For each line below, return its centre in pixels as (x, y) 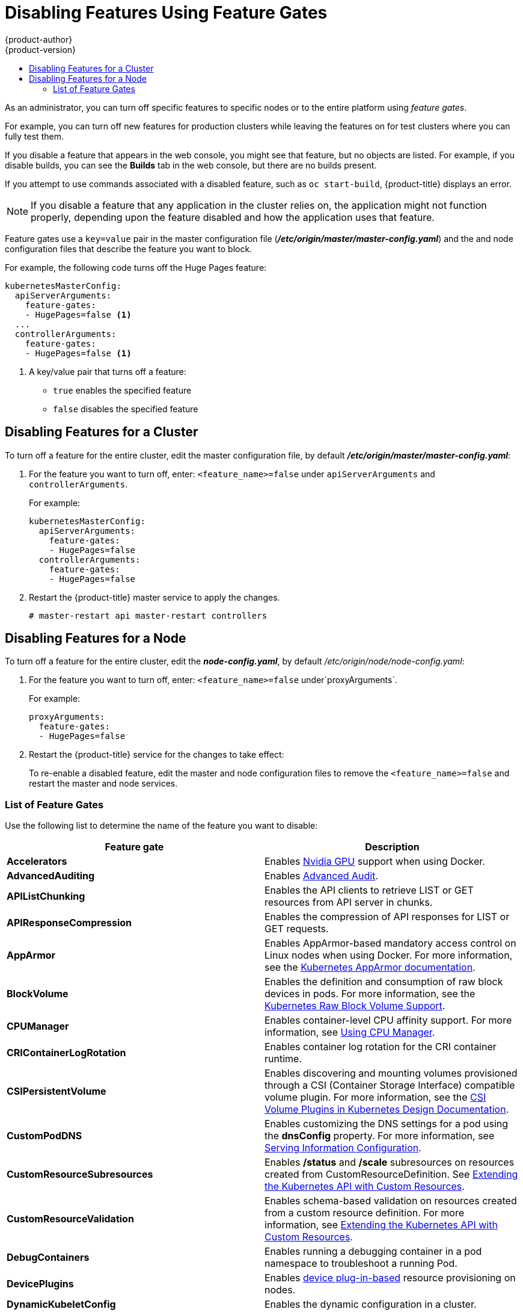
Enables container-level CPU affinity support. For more (388, 1020)
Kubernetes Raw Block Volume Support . (355, 1006)
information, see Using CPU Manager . (350, 1032)
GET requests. (297, 929)
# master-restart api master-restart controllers (148, 615)
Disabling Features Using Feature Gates (166, 13)
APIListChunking (46, 896)
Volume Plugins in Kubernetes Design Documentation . (387, 1109)
